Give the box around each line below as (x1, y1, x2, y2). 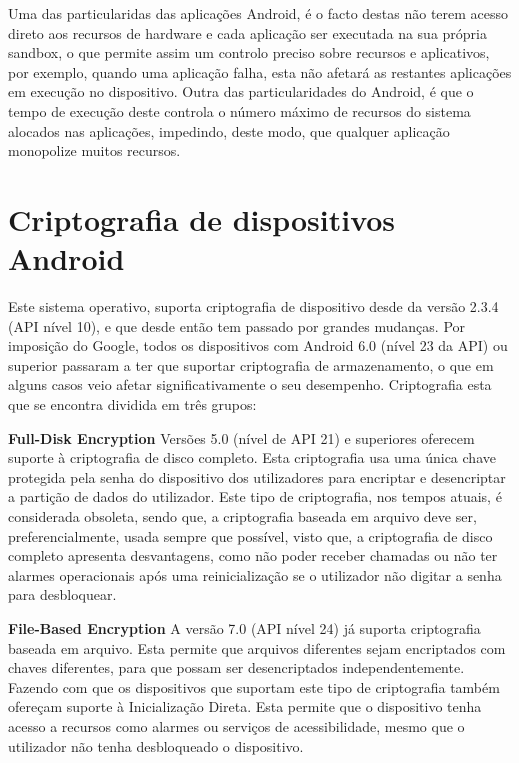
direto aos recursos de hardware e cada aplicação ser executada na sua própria (8, 22, 487, 43)
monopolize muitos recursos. (8, 140, 181, 161)
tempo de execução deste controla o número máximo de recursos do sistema (8, 100, 471, 121)
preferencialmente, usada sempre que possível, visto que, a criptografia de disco (8, 525, 493, 546)
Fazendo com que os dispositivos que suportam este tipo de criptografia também (8, 676, 500, 697)
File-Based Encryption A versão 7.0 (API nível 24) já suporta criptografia (8, 617, 481, 638)
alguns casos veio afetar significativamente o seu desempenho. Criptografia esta (8, 374, 492, 395)
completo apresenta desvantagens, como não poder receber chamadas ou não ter (8, 545, 498, 566)
